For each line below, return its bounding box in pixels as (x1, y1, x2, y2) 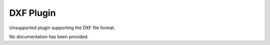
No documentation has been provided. (9, 34, 88, 40)
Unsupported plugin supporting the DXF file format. (9, 25, 115, 31)
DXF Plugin (9, 7, 56, 18)
